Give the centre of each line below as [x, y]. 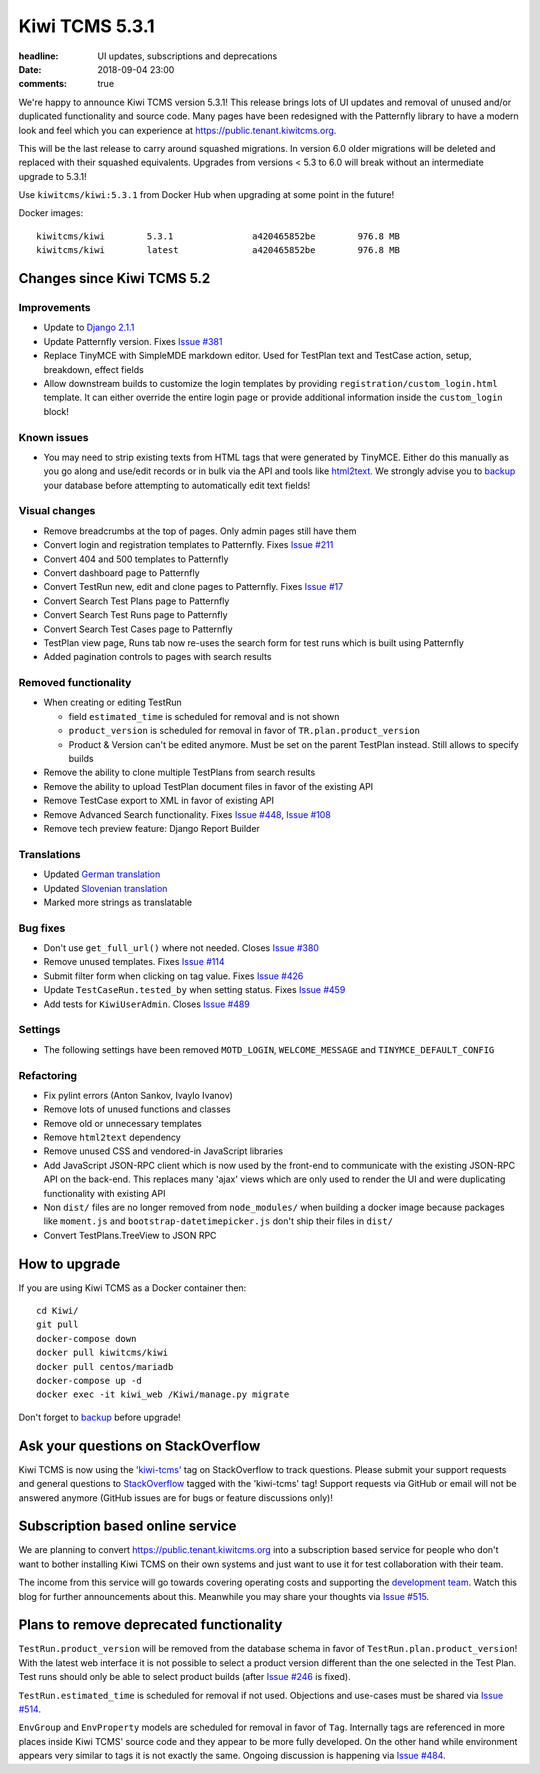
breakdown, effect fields [93, 369]
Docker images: [51, 213]
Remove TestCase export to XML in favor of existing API [159, 801]
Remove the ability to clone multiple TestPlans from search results [179, 772]
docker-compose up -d [89, 1381]
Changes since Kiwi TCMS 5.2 [114, 278]
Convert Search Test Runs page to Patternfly [136, 615]
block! [56, 411]
